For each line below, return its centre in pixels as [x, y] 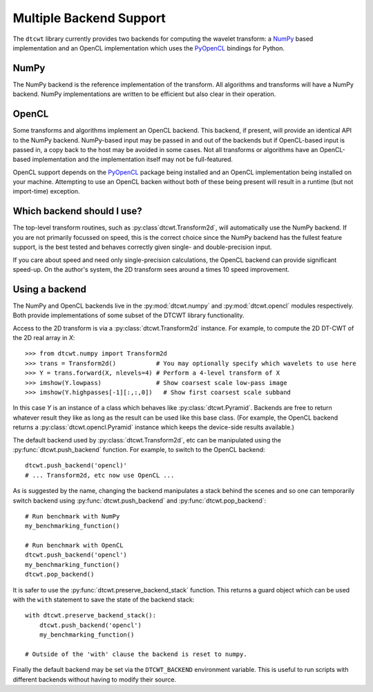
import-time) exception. [46, 191]
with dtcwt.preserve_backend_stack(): [91, 616]
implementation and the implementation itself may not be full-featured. [133, 160]
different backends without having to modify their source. [94, 679]
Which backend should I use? [78, 211]
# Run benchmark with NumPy [73, 516]
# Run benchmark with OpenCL [74, 545]
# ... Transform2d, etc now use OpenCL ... [100, 475]
